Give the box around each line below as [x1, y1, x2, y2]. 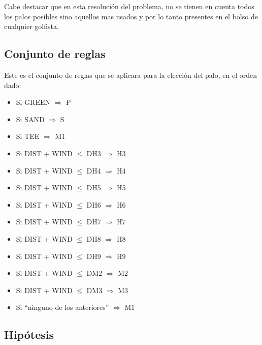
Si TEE [16, 131, 40, 141]
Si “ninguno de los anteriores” [16, 302, 109, 312]
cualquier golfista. [4, 21, 59, 32]
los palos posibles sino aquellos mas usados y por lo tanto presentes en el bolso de [4, 11, 258, 21]
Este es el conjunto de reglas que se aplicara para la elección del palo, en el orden [4, 69, 257, 80]
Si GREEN [16, 97, 50, 107]
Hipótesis [4, 327, 54, 342]
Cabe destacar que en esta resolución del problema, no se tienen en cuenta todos [4, 1, 254, 11]
